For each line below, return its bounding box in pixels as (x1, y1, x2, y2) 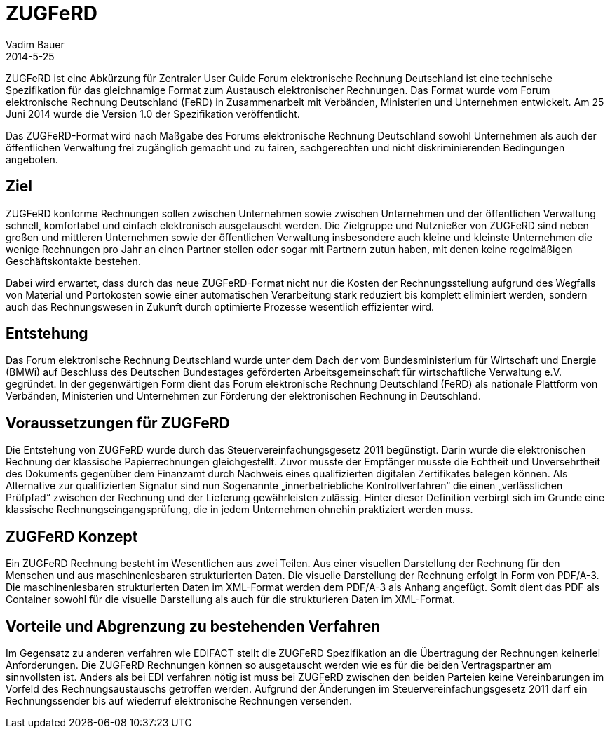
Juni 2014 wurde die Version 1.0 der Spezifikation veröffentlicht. (6, 107, 300, 120)
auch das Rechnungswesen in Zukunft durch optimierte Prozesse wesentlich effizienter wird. (6, 300, 435, 313)
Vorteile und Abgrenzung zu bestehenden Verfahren (6, 617, 381, 635)
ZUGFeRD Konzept (6, 527, 138, 545)
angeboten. (6, 153, 58, 165)
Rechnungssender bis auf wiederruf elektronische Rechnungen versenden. (6, 694, 353, 707)
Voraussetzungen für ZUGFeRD (6, 414, 230, 432)
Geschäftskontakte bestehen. (6, 254, 141, 267)
